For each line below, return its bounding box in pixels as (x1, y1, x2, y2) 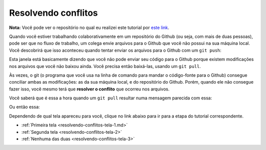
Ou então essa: (9, 104, 40, 110)
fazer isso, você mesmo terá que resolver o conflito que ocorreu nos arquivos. (9, 86, 170, 92)
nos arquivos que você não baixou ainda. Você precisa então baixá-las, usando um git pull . (9, 63, 201, 69)
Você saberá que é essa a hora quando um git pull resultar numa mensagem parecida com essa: (9, 95, 212, 101)
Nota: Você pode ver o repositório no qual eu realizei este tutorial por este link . (9, 25, 169, 30)
